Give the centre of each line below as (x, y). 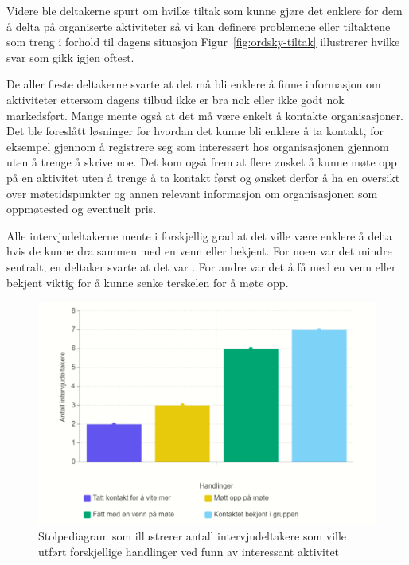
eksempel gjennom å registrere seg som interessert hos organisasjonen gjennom (198, 146)
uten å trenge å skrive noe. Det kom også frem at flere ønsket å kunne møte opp (202, 162)
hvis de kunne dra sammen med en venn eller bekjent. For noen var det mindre (199, 251)
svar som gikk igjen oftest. (70, 57)
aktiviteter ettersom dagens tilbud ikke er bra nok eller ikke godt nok (175, 99)
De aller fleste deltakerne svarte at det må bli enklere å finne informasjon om (194, 84)
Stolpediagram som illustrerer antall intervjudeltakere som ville (193, 536)
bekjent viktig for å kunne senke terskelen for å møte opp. (148, 282)
